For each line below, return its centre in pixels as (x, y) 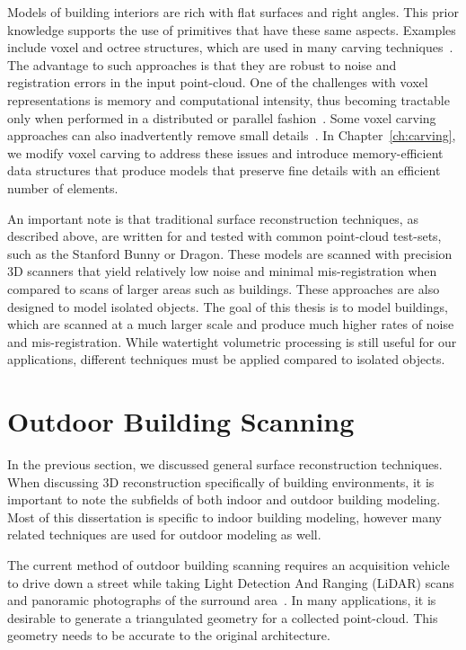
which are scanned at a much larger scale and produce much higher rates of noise (231, 324)
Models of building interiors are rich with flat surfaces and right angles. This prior (233, 12)
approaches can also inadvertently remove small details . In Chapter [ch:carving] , (232, 135)
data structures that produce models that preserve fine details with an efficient (224, 170)
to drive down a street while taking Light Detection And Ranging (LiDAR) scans (231, 582)
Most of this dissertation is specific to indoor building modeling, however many (224, 516)
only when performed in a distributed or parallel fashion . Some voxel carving (222, 117)
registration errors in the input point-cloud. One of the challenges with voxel (218, 82)
